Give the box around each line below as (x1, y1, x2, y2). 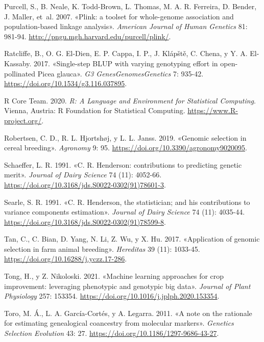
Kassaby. (4, 58, 32, 68)
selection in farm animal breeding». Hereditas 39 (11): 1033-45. (4, 243, 200, 254)
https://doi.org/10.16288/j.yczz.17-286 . (4, 253, 127, 264)
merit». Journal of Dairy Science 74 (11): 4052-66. (4, 169, 162, 180)
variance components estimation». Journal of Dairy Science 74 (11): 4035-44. (4, 206, 245, 217)
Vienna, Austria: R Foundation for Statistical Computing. (4, 105, 185, 116)
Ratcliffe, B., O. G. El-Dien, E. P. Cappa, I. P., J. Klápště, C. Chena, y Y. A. (4, 48, 248, 59)
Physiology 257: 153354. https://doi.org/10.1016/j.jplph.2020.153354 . (4, 291, 220, 301)
